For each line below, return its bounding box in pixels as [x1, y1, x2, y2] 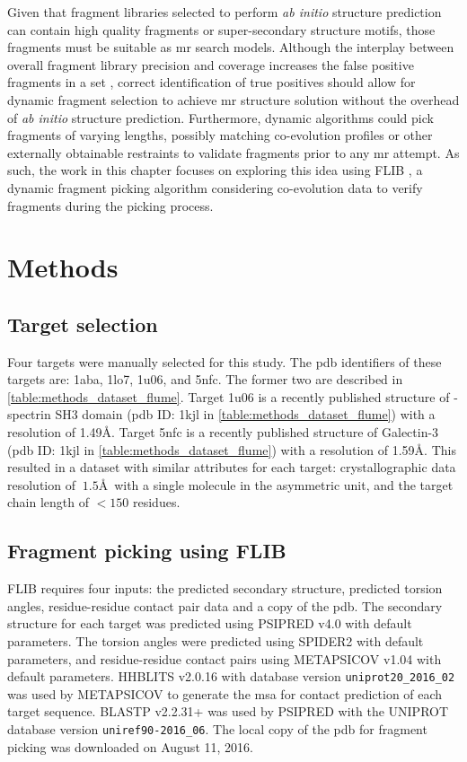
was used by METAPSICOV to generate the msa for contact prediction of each [7, 684, 443, 703]
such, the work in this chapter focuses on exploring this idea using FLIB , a [7, 161, 423, 180]
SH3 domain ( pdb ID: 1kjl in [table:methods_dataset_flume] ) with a [55, 405, 436, 424]
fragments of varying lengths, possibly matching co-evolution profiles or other [7, 126, 433, 145]
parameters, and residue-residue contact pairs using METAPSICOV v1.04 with [7, 649, 442, 668]
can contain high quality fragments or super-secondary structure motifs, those [7, 20, 436, 39]
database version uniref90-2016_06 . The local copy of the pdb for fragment [7, 720, 427, 739]
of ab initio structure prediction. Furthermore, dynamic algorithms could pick [7, 108, 434, 127]
